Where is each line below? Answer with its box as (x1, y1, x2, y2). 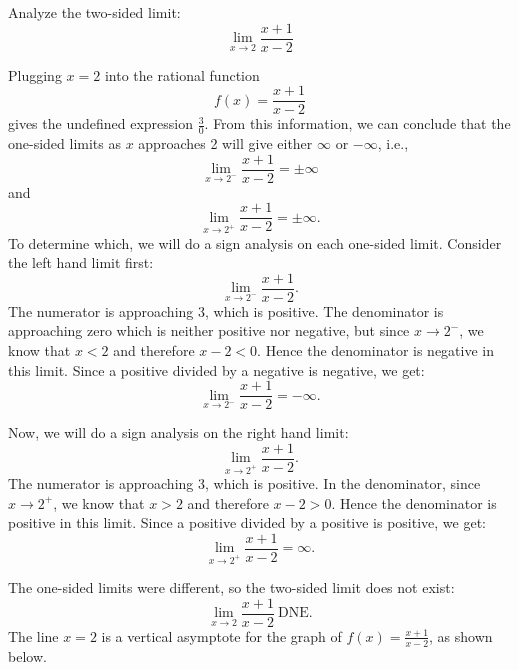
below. (8, 645, 47, 666)
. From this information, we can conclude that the (204, 113, 511, 134)
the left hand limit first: (8, 252, 154, 273)
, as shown (429, 625, 493, 646)
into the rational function (104, 64, 260, 85)
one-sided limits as (8, 133, 121, 154)
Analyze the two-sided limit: (8, 2, 181, 22)
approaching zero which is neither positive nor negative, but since (8, 320, 410, 341)
